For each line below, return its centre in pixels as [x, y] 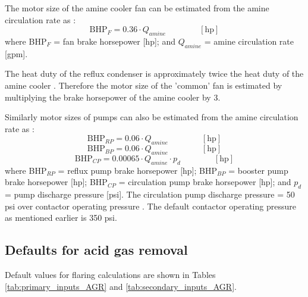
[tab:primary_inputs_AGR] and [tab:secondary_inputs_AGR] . [121, 286]
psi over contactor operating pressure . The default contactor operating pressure [150, 206]
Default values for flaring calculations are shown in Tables [110, 275]
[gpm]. [16, 53]
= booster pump [258, 170]
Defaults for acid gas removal [96, 250]
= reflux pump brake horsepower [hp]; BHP [138, 170]
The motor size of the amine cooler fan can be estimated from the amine [137, 8]
